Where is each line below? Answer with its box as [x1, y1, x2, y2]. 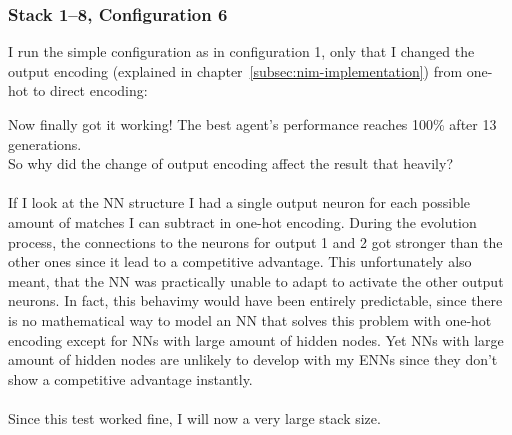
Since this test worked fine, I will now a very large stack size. [8, 407, 381, 428]
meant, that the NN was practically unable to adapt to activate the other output [8, 270, 504, 291]
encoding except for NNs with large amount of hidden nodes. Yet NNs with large [8, 329, 504, 350]
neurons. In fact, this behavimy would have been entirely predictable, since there [8, 290, 503, 311]
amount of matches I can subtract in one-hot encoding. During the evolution [8, 211, 477, 232]
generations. [8, 133, 82, 154]
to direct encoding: [32, 80, 148, 101]
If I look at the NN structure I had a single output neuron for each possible [8, 192, 471, 213]
